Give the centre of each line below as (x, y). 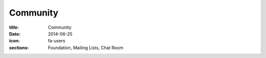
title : (14, 27)
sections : (19, 48)
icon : (15, 41)
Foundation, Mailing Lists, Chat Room (86, 48)
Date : (15, 34)
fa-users (57, 41)
